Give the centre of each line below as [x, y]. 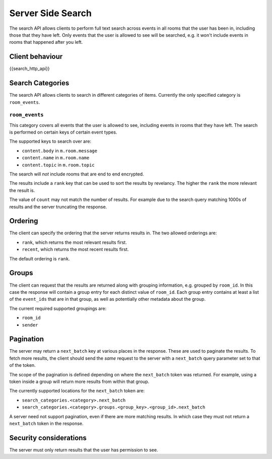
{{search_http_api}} [29, 69]
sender [30, 325]
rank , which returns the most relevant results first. [74, 242]
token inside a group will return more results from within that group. [79, 381]
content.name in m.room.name [56, 158]
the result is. [22, 190]
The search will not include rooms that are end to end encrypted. [77, 174]
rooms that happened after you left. [46, 42]
